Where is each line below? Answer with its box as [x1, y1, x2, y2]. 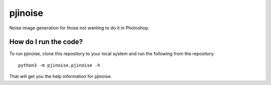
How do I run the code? [9, 38, 83, 46]
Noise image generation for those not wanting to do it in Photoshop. [9, 25, 150, 31]
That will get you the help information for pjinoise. [9, 74, 112, 80]
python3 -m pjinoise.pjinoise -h [18, 62, 100, 68]
